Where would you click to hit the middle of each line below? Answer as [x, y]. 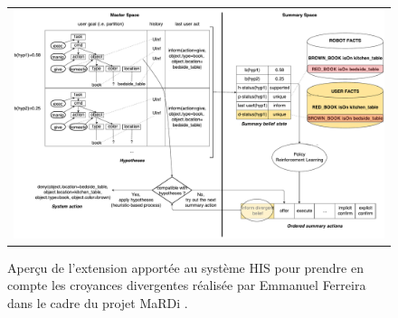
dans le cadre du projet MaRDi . [98, 303]
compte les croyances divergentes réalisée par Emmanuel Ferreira [187, 285]
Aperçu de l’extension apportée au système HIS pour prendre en [185, 267]
